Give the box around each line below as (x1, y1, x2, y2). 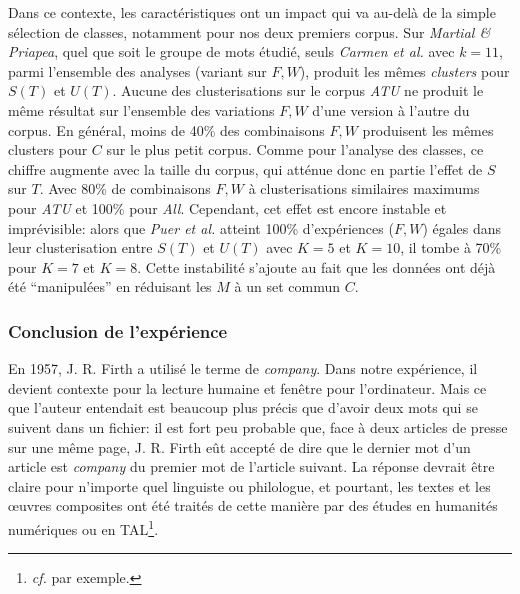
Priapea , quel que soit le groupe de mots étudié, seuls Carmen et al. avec (8, 41, 455, 62)
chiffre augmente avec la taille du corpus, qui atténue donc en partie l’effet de (8, 158, 483, 179)
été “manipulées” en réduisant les (8, 276, 212, 297)
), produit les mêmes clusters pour (299, 60, 510, 81)
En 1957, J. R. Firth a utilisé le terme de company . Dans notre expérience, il (8, 358, 478, 379)
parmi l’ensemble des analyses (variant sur (8, 60, 267, 81)
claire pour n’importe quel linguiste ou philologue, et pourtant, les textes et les (8, 475, 491, 496)
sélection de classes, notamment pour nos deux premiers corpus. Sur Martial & (8, 21, 491, 42)
